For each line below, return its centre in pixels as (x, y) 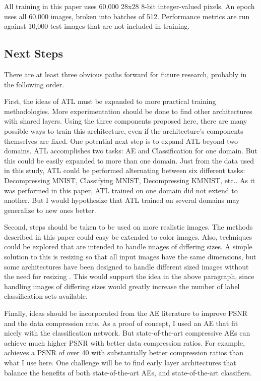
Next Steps (34, 53)
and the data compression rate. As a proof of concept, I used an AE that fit (121, 323)
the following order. (34, 84)
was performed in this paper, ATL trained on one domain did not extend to (121, 190)
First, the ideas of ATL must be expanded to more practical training (110, 101)
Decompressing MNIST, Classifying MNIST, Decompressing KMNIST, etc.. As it (129, 180)
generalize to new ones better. (50, 210)
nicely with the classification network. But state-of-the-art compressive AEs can (127, 333)
